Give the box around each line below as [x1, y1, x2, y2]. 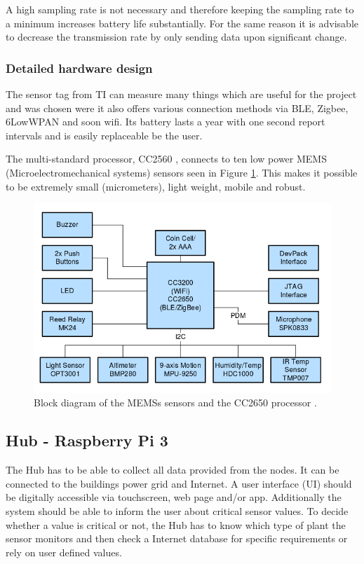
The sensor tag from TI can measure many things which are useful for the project [6, 87, 357, 101]
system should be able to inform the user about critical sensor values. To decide [6, 503, 349, 518]
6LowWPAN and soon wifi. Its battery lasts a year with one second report [6, 114, 325, 129]
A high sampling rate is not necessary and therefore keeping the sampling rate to [6, 2, 354, 16]
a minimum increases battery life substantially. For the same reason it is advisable [6, 15, 359, 30]
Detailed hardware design [6, 59, 153, 76]
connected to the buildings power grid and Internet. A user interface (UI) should [6, 476, 352, 490]
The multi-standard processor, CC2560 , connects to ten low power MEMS [6, 151, 327, 166]
